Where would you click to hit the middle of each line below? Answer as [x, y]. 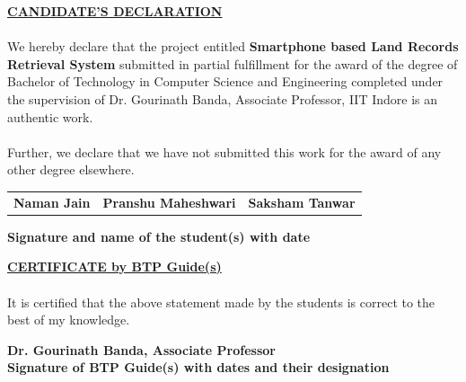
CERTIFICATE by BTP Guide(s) [114, 267]
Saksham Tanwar [302, 202]
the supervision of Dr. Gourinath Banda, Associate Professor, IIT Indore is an [223, 98]
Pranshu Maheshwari [169, 202]
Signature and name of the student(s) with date [159, 236]
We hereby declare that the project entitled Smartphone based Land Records [233, 46]
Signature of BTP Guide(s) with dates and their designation [198, 367]
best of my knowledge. [69, 320]
